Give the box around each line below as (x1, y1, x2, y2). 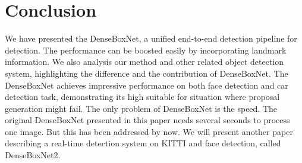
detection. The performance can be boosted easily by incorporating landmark (5, 43, 287, 56)
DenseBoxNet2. (5, 149, 61, 161)
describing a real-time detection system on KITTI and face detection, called (5, 137, 281, 149)
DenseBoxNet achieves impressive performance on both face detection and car (5, 79, 288, 91)
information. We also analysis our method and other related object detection (5, 55, 284, 68)
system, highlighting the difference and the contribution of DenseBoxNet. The (5, 67, 288, 79)
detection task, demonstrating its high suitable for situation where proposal (5, 90, 280, 103)
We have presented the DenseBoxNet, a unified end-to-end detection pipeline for (5, 32, 297, 45)
